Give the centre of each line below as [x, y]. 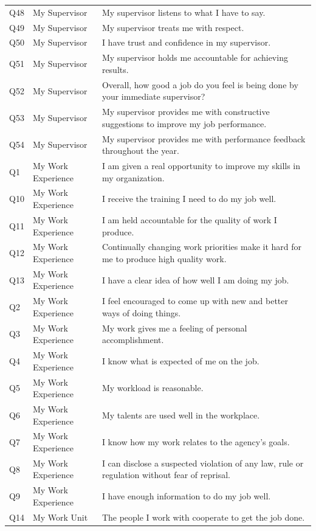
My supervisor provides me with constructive [186, 112]
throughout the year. [140, 151]
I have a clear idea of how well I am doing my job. [195, 279]
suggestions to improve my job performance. [184, 123]
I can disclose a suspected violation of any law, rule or [203, 463]
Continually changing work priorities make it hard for [202, 247]
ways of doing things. [141, 312]
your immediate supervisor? [153, 96]
